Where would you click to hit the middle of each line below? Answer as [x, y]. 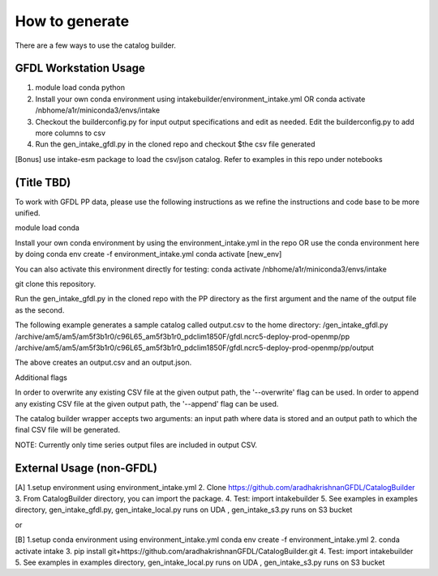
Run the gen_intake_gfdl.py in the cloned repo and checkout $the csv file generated [175, 144]
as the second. [40, 310]
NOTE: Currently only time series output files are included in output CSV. [136, 445]
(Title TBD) [43, 182]
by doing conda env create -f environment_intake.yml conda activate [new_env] [148, 254]
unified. [28, 213]
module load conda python [80, 87]
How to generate [72, 21]
